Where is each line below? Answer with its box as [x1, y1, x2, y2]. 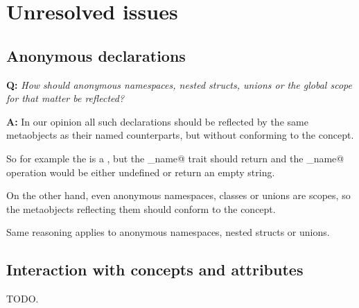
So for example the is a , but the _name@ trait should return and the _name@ [6, 151, 344, 165]
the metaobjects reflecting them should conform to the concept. [6, 201, 276, 216]
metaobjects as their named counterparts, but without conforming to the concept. [6, 128, 354, 142]
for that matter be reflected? [6, 91, 125, 105]
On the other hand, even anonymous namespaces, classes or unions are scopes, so [6, 188, 351, 203]
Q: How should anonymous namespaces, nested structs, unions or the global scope [6, 77, 352, 92]
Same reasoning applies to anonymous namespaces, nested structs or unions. [6, 225, 330, 239]
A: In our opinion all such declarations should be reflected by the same [6, 114, 308, 128]
